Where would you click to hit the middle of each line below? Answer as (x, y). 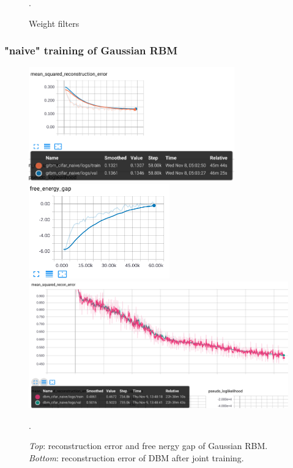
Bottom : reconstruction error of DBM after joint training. (136, 457)
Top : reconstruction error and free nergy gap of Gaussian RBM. (148, 446)
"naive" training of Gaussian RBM (91, 50)
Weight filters (54, 23)
